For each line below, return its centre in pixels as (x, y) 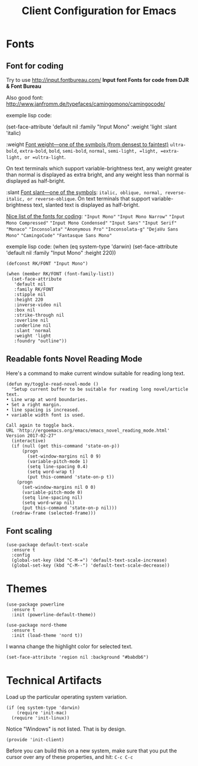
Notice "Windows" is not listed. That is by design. (66, 729)
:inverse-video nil (38, 305)
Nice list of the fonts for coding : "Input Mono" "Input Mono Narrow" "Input (95, 216)
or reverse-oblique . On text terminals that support (89, 198)
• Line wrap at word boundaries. (47, 399)
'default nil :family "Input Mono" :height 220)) (61, 253)
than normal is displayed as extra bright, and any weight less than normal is (98, 175)
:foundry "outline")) (40, 341)
